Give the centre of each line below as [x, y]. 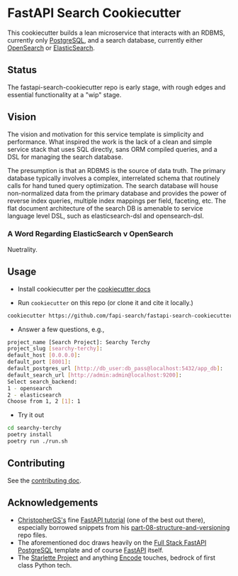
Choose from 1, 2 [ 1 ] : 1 [44, 401]
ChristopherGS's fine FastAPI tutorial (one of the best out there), [111, 520]
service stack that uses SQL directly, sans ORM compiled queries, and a [112, 149]
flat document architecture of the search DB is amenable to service [105, 208]
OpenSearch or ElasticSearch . [51, 48]
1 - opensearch [30, 388]
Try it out [31, 415]
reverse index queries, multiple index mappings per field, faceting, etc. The [117, 201]
